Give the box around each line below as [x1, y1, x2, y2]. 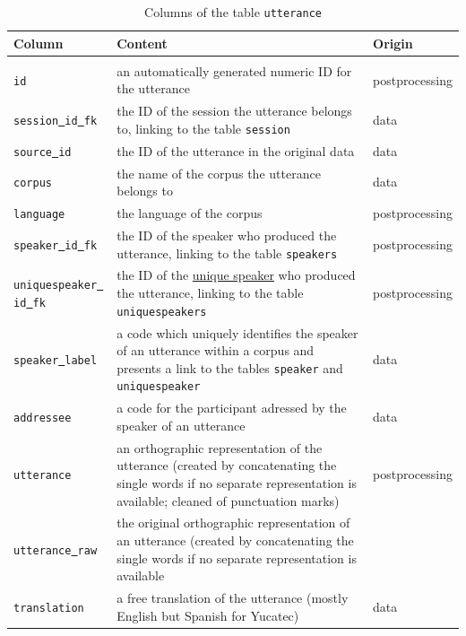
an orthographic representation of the [116, 438, 323, 457]
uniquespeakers [116, 305, 207, 318]
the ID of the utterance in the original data [116, 141, 355, 160]
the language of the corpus [116, 204, 263, 222]
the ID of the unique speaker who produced [116, 266, 356, 284]
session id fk [13, 114, 98, 127]
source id [13, 145, 72, 159]
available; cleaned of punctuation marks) [116, 491, 340, 510]
